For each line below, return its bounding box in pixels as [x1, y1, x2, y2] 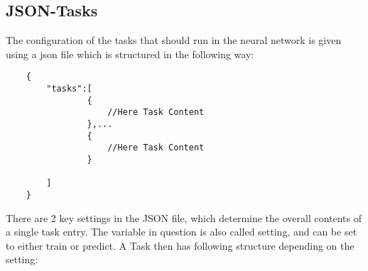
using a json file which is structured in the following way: [6, 46, 254, 61]
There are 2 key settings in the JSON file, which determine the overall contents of [6, 210, 362, 225]
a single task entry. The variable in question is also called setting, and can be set [6, 224, 357, 239]
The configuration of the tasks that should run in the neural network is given [6, 33, 342, 48]
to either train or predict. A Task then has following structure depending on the [6, 238, 355, 253]
